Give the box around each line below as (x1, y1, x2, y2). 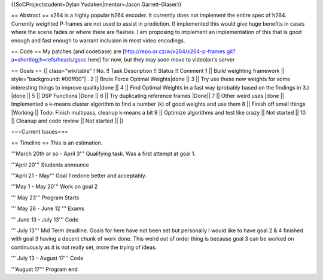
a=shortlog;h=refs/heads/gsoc (11, 56, 87, 63)
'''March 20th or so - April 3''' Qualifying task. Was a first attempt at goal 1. (11, 150, 196, 158)
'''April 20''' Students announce (11, 161, 89, 168)
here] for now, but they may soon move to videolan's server (87, 56, 235, 63)
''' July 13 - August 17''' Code (11, 254, 84, 262)
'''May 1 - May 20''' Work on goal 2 (11, 183, 98, 190)
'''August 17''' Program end (11, 266, 78, 273)
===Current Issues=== (11, 128, 68, 136)
